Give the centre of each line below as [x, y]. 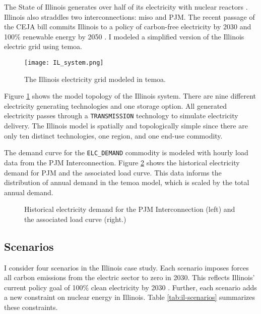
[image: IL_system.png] [64, 62]
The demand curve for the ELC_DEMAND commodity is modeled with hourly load [126, 152]
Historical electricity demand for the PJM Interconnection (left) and [130, 209]
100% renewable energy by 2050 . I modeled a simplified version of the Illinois [124, 36]
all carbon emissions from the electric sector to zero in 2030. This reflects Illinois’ [129, 277]
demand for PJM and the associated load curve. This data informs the [113, 172]
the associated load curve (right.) [75, 219]
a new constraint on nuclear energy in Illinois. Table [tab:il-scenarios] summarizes [130, 297]
